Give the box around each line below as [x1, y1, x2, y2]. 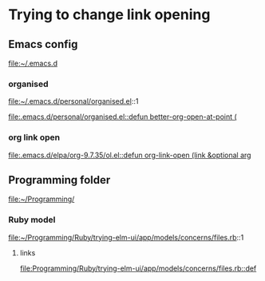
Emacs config [8, 38, 78, 51]
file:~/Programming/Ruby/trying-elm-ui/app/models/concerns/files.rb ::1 [8, 232, 244, 242]
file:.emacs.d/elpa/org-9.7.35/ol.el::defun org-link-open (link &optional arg [8, 150, 251, 160]
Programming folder [8, 173, 111, 187]
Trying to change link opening [8, 6, 211, 24]
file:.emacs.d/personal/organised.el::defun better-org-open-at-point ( [8, 112, 237, 121]
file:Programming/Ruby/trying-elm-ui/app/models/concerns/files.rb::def [19, 263, 257, 273]
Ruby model [8, 214, 56, 225]
